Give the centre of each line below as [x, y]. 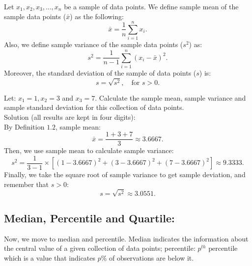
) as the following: [97, 16]
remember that [27, 184]
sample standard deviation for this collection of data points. [94, 107]
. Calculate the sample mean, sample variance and [170, 97]
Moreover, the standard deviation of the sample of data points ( [100, 73]
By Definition [24, 126]
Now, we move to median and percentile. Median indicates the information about [126, 238]
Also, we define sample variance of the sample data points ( [94, 44]
